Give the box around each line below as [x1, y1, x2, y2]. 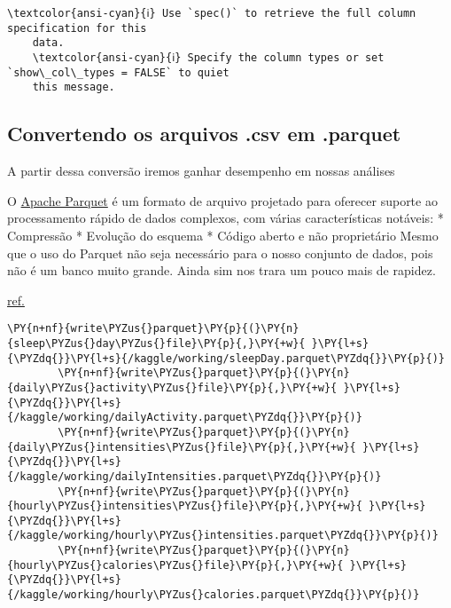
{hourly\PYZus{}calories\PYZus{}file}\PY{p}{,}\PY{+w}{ [7, 558, 344, 572]
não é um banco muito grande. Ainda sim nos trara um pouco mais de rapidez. [7, 261, 436, 280]
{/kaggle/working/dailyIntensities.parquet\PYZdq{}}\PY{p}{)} [7, 470, 382, 483]
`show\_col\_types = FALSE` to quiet [7, 66, 229, 79]
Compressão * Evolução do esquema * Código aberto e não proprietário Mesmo [7, 225, 439, 244]
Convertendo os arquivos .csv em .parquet [7, 120, 401, 147]
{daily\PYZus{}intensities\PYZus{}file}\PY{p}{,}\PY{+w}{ [7, 440, 356, 454]
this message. [32, 81, 115, 94]
